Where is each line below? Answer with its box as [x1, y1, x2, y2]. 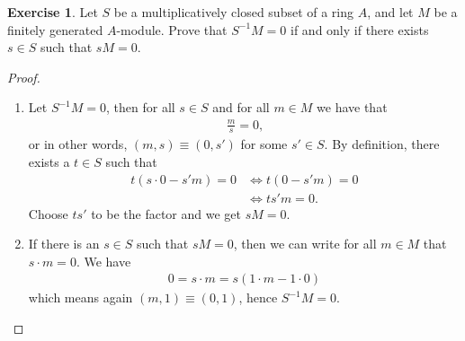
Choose [28, 204, 68, 223]
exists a [28, 152, 70, 170]
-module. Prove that [116, 20, 228, 39]
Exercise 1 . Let [7, 3, 98, 21]
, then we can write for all [233, 234, 377, 253]
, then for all [106, 98, 175, 117]
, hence [238, 288, 278, 307]
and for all [212, 98, 270, 117]
